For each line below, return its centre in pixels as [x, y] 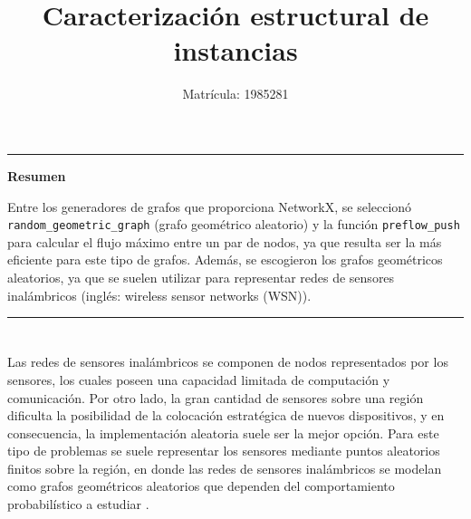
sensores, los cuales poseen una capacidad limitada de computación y [199, 379]
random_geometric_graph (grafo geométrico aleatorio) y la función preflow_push [234, 224]
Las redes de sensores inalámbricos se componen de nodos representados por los [228, 362]
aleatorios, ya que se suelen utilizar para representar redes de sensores [201, 277]
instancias [235, 50]
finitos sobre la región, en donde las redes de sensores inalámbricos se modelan [225, 468]
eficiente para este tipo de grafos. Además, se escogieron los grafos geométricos [225, 259]
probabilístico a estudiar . [78, 504]
